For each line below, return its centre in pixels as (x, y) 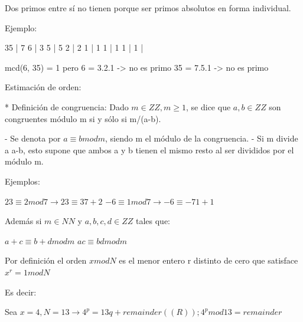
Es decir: (21, 292)
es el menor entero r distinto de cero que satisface (208, 260)
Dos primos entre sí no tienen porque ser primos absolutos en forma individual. (148, 8)
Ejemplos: (22, 181)
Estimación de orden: (43, 87)
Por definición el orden (46, 260)
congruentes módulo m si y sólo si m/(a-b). (83, 118)
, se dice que (208, 106)
